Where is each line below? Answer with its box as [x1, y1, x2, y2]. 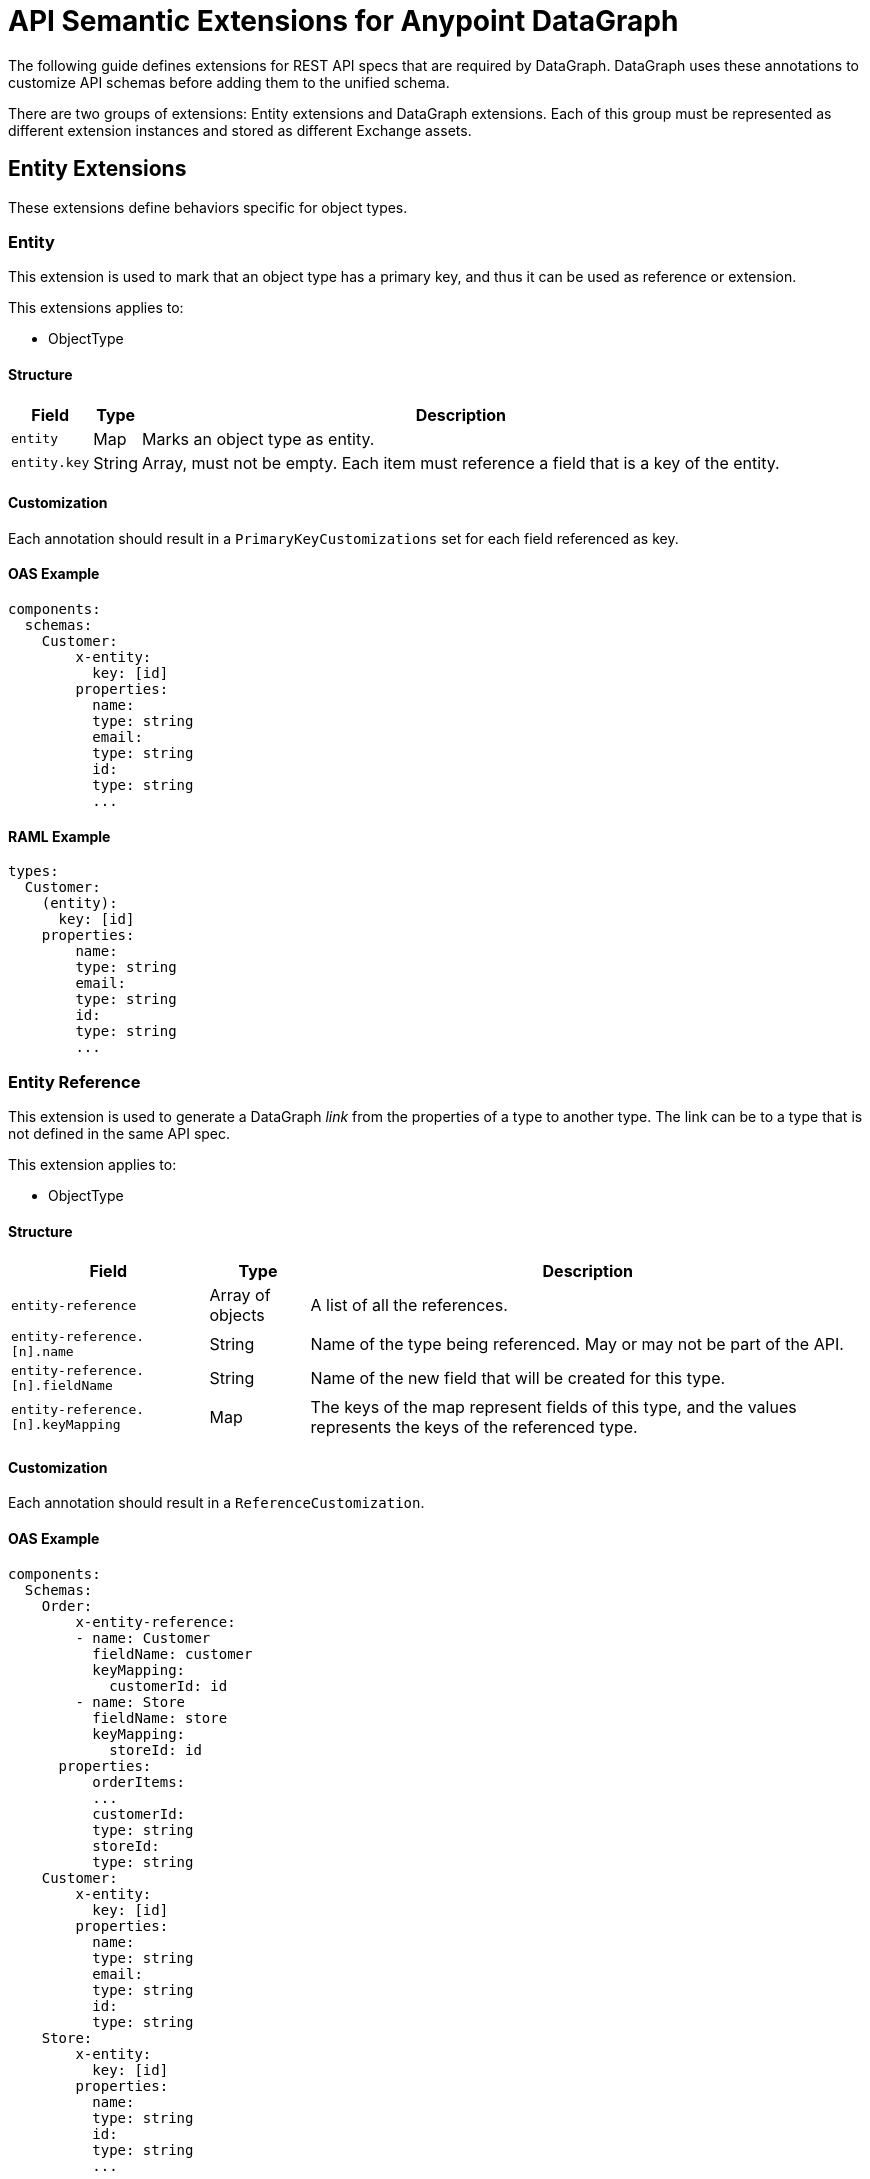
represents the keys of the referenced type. [310, 1417, 638, 1438]
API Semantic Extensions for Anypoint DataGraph [8, 4, 679, 38]
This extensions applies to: [8, 299, 184, 317]
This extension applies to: [8, 1155, 177, 1173]
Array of [209, 1285, 271, 1306]
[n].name [11, 1344, 74, 1360]
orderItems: [92, 1773, 186, 1790]
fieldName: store [92, 1709, 228, 1726]
